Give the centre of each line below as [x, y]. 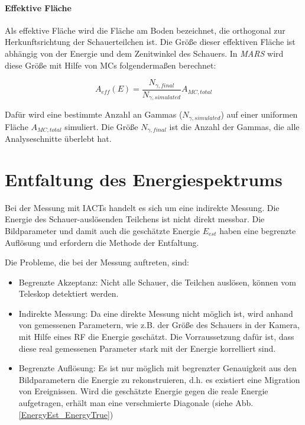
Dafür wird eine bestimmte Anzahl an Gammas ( [94, 114]
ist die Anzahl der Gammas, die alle [234, 126]
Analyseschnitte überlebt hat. [58, 139]
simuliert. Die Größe [101, 126]
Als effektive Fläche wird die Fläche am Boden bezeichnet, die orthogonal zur [145, 30]
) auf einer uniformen [259, 114]
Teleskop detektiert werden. [69, 293]
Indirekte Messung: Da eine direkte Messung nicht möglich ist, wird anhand [156, 313]
